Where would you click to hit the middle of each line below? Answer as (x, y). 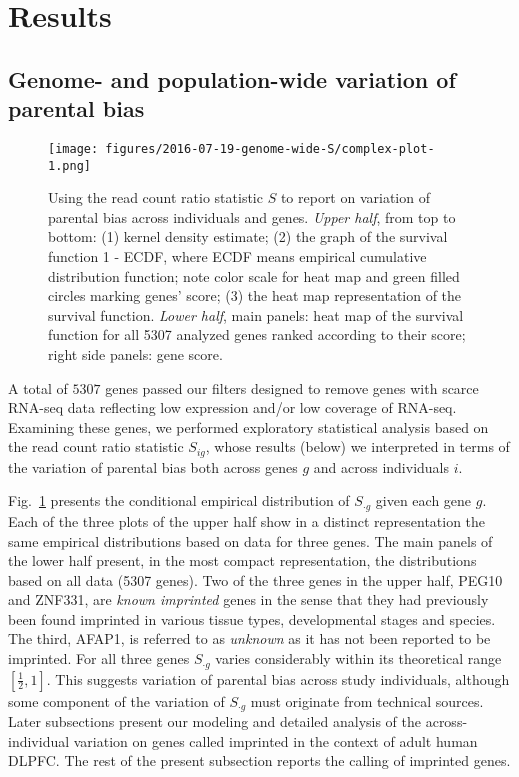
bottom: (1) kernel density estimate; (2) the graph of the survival (248, 236)
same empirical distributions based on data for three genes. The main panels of (250, 540)
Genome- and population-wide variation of (232, 78)
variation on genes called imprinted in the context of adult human (275, 740)
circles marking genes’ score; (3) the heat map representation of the (255, 295)
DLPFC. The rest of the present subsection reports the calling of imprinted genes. (259, 760)
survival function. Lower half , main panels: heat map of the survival (256, 314)
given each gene (423, 500)
